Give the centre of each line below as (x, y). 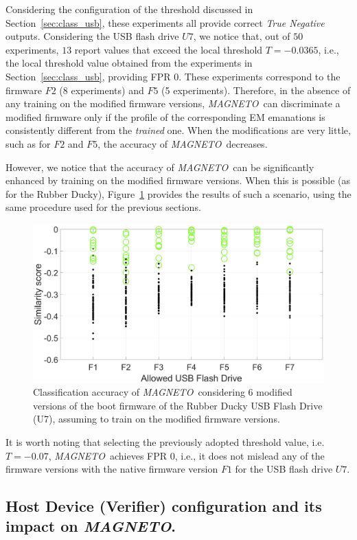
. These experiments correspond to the (260, 76)
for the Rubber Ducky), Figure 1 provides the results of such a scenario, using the (178, 193)
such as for (28, 143)
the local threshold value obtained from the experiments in (129, 63)
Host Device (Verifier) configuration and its (164, 506)
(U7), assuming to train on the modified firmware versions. (157, 419)
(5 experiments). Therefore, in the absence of (256, 90)
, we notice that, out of (242, 36)
